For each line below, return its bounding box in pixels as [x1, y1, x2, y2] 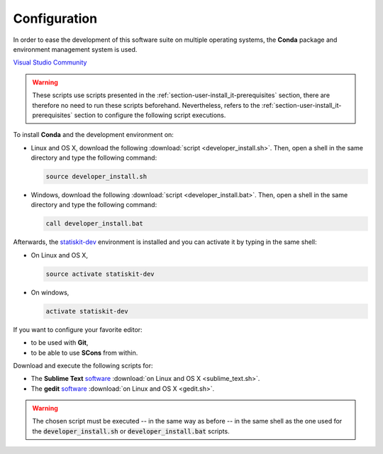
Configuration [13, 11, 98, 26]
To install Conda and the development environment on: [13, 131, 174, 139]
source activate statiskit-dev [45, 270, 155, 278]
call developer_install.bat [45, 220, 143, 228]
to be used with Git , [30, 338, 89, 347]
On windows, [30, 288, 70, 297]
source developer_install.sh [45, 172, 148, 181]
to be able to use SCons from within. [30, 348, 138, 357]
